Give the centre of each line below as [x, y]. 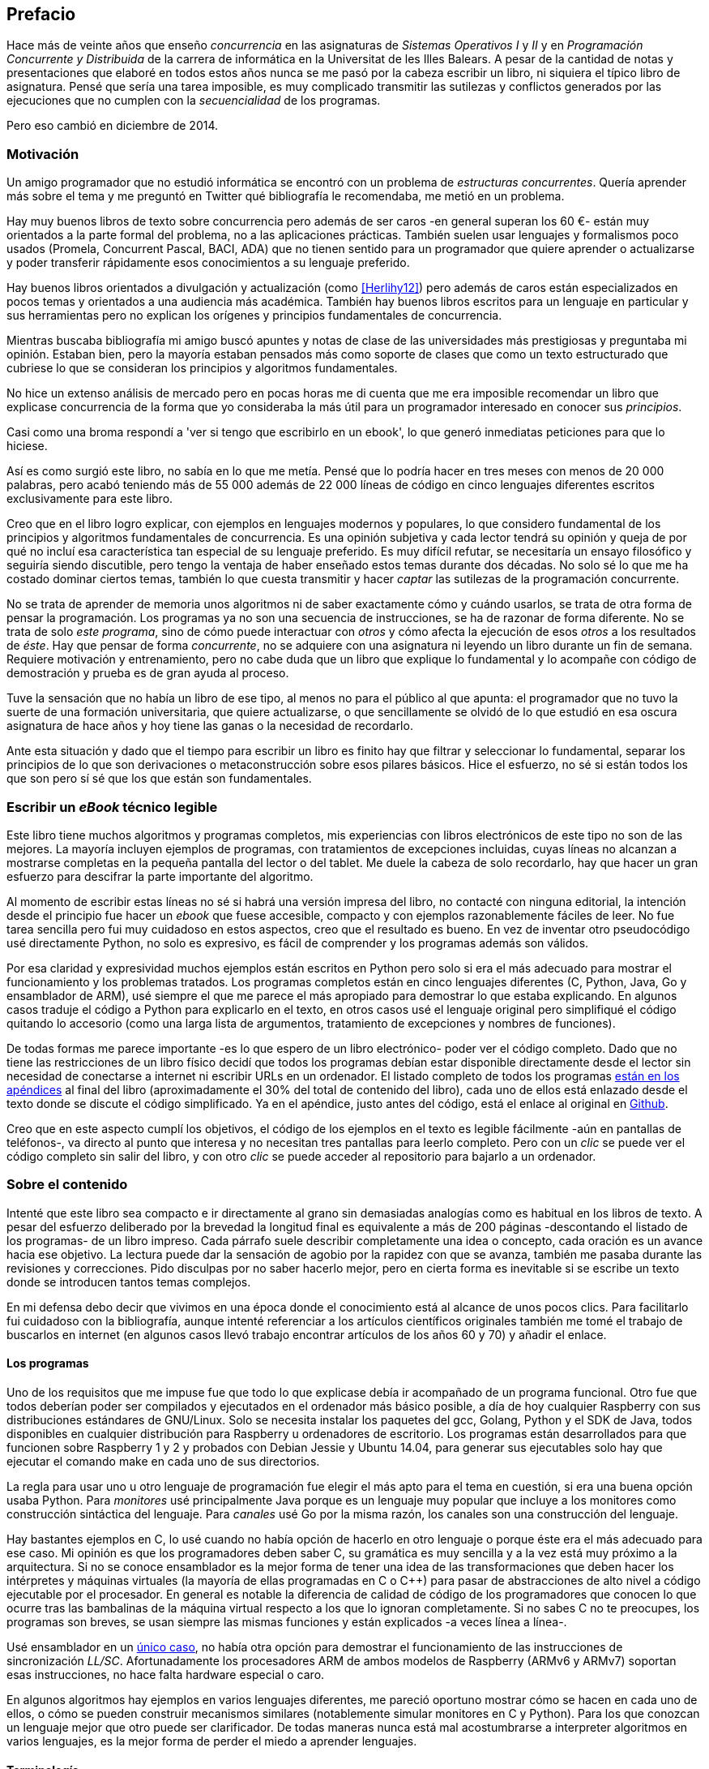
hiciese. [27, 446]
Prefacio [41, 14]
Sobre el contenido [67, 1185]
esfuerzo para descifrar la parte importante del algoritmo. [160, 876]
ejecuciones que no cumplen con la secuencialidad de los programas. [194, 101]
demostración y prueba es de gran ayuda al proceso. [148, 673]
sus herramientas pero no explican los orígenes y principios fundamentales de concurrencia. [254, 316]
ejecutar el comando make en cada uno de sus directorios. [163, 1461]
